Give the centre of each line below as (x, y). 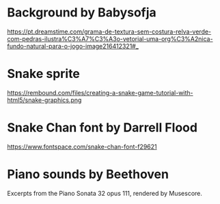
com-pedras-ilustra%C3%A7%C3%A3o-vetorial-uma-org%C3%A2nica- (110, 38)
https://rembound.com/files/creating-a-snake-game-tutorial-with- (100, 92)
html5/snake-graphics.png (44, 100)
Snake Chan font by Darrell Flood (102, 128)
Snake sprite (44, 74)
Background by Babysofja (82, 13)
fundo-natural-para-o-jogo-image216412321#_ (73, 46)
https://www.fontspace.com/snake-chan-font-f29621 (82, 146)
